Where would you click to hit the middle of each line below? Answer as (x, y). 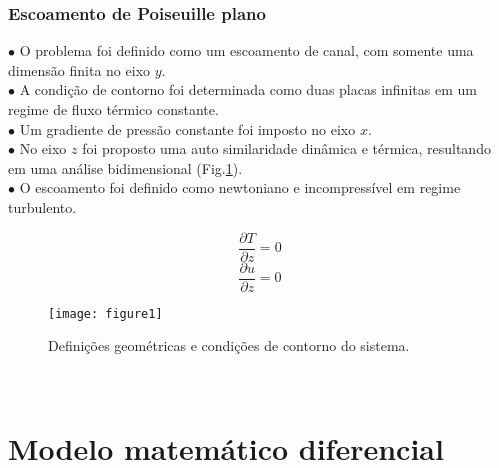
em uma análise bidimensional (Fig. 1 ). (125, 167)
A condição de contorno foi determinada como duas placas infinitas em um (248, 89)
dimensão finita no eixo (79, 69)
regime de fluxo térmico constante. (113, 109)
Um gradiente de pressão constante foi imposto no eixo (187, 128)
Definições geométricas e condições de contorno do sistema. (229, 345)
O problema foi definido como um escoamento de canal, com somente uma (246, 50)
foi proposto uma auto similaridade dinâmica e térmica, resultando (286, 148)
